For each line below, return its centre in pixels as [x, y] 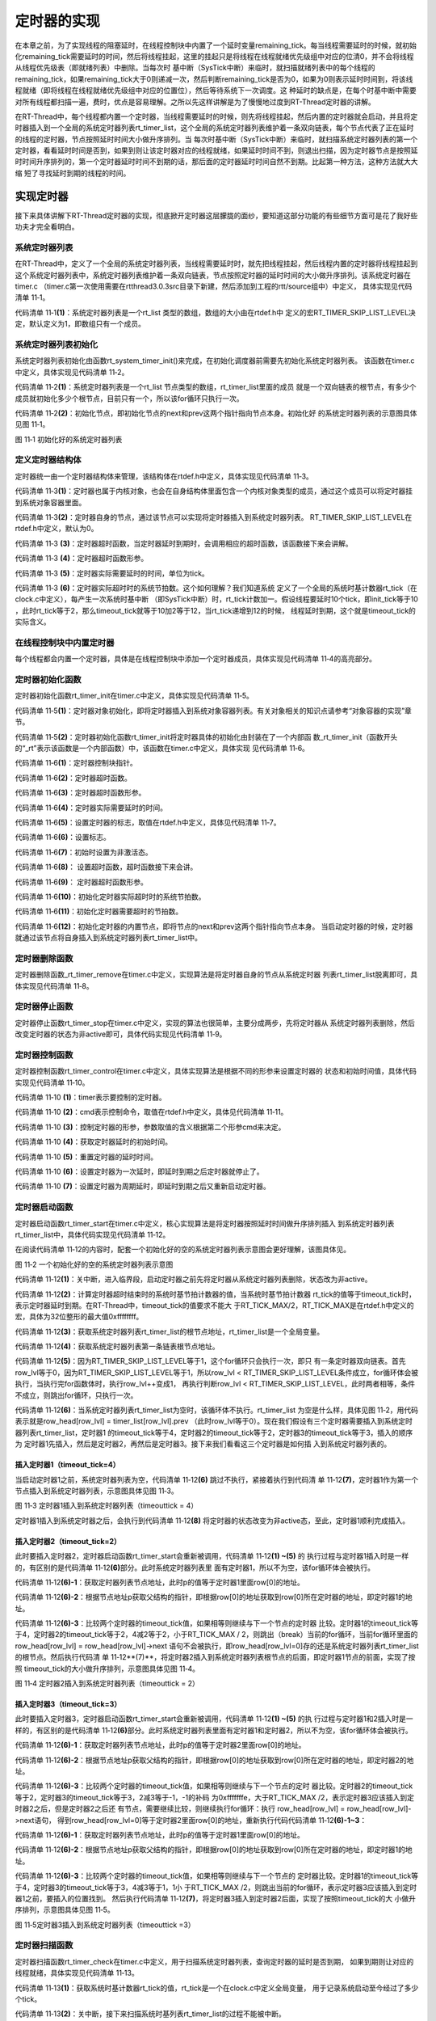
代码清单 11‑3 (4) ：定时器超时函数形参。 [82, 559]
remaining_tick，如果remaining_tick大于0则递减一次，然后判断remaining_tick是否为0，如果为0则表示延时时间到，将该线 [214, 79]
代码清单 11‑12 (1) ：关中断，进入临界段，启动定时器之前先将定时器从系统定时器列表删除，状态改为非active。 [193, 1279]
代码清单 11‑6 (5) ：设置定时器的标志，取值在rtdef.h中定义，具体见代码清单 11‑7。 [148, 822]
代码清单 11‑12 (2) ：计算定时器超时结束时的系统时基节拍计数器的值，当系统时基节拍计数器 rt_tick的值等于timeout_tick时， [215, 1294]
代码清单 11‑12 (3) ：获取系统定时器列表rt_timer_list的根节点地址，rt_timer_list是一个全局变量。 [170, 1331]
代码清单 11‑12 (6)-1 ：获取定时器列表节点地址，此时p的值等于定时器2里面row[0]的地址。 [160, 1745]
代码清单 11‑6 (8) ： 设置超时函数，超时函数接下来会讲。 [106, 867]
